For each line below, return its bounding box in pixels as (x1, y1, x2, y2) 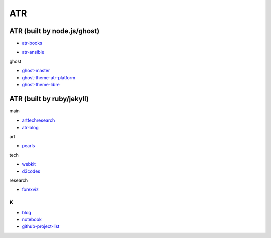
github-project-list (22, 223, 60, 229)
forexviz (22, 186, 39, 193)
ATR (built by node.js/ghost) (9, 27, 100, 35)
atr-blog (22, 124, 39, 130)
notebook (22, 216, 42, 222)
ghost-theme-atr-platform (22, 74, 75, 80)
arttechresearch (22, 117, 55, 123)
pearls (22, 143, 35, 149)
